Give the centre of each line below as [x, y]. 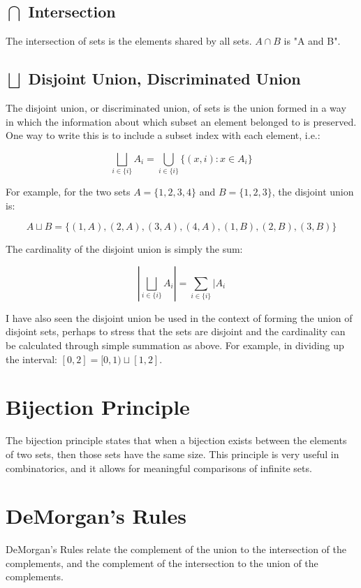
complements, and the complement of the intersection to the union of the [162, 563]
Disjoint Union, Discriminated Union [164, 79]
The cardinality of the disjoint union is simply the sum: [124, 249]
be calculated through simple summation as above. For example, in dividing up [175, 345]
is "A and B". [312, 41]
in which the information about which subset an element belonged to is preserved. [181, 121]
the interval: [31, 359]
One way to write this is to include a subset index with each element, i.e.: [163, 135]
